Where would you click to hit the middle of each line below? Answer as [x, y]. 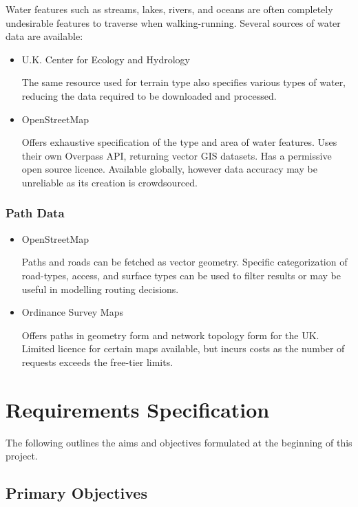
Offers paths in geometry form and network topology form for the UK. [170, 335]
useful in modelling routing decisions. [100, 289]
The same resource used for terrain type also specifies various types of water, [184, 82]
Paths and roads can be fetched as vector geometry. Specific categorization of [185, 262]
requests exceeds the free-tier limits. [97, 362]
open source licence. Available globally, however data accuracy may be [169, 169]
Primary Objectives [76, 493]
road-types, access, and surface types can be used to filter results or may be [181, 275]
